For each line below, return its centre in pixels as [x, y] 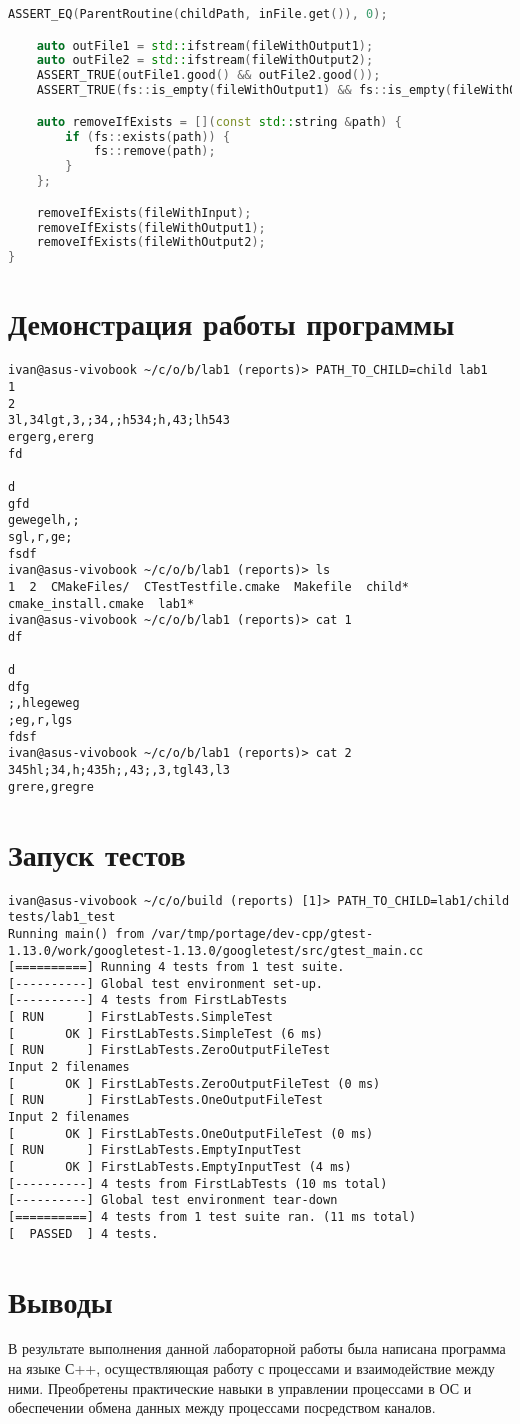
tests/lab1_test [62, 917]
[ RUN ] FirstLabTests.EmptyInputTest [155, 1150]
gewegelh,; [44, 520]
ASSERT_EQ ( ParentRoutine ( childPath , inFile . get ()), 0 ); [198, 14]
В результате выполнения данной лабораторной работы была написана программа [257, 1348]
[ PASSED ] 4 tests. [83, 1233]
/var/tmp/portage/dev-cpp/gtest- [262, 933]
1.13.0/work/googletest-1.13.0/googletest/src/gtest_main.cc [216, 950]
